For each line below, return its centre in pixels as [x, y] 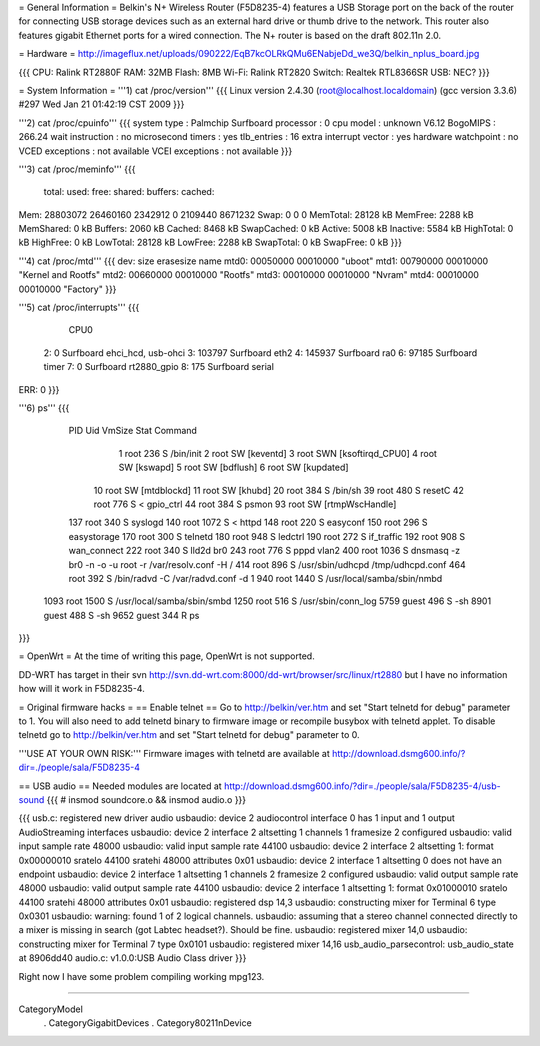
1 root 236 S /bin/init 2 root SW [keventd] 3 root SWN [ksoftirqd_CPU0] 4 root [277, 453]
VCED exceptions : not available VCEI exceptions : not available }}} [155, 151]
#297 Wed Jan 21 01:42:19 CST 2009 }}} [101, 104]
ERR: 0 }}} [39, 389]
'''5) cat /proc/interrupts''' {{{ [79, 307]
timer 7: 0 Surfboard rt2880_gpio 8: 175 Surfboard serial [159, 367]
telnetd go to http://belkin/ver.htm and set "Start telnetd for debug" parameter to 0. [189, 735]
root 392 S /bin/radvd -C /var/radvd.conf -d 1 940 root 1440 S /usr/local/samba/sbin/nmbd [255, 578]
